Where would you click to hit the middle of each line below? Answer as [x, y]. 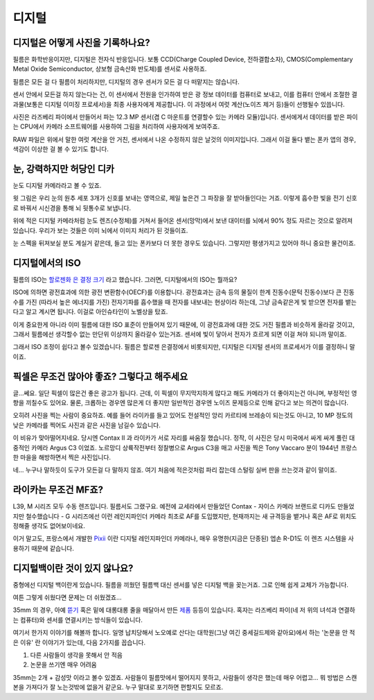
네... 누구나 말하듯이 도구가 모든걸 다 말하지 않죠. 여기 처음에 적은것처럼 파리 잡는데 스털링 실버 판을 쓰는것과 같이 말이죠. [175, 470]
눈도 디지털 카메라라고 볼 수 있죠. [57, 186]
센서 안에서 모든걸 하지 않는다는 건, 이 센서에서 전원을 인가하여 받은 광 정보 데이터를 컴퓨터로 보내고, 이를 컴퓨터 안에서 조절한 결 [185, 94]
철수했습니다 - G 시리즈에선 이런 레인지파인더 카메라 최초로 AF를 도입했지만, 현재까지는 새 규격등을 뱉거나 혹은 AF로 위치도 [191, 516]
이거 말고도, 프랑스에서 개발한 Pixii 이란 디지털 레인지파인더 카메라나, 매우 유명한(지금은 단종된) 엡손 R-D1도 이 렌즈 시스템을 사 [184, 538]
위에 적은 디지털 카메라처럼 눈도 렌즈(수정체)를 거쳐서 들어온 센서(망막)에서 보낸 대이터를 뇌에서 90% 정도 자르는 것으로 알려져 [183, 221]
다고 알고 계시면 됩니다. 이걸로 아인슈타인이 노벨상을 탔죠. [90, 311]
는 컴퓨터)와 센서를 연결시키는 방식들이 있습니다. [78, 620]
